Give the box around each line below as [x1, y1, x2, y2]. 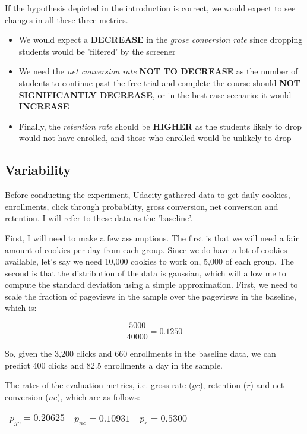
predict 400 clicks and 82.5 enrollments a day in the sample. [5, 358, 223, 371]
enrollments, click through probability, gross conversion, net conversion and [5, 200, 278, 212]
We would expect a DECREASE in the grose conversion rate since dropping [18, 33, 303, 46]
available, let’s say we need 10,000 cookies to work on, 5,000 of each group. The [5, 255, 294, 268]
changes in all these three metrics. [5, 13, 128, 26]
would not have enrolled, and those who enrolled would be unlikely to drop [18, 131, 292, 144]
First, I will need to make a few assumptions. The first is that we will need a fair [5, 231, 299, 244]
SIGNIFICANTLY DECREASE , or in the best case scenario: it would [18, 88, 292, 100]
